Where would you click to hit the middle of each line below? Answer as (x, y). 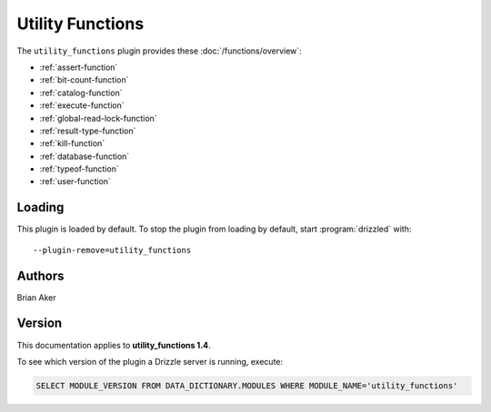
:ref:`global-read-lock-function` (99, 118)
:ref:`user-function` (75, 181)
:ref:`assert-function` (79, 67)
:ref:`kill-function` (72, 143)
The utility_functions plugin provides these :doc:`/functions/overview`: (159, 51)
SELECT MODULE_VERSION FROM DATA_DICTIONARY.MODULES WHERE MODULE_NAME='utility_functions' (247, 385)
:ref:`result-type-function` (88, 131)
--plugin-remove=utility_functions (112, 250)
